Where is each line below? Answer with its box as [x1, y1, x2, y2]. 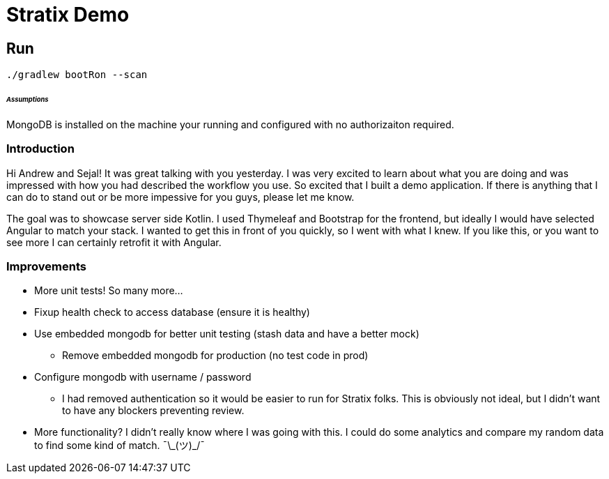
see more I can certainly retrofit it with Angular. [6, 236, 222, 248]
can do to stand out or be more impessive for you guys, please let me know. [6, 190, 355, 203]
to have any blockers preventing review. [62, 404, 245, 417]
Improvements [6, 259, 86, 273]
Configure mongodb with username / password [34, 371, 252, 383]
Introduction [6, 142, 75, 156]
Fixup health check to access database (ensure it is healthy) [34, 306, 310, 319]
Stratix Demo [6, 3, 130, 26]
